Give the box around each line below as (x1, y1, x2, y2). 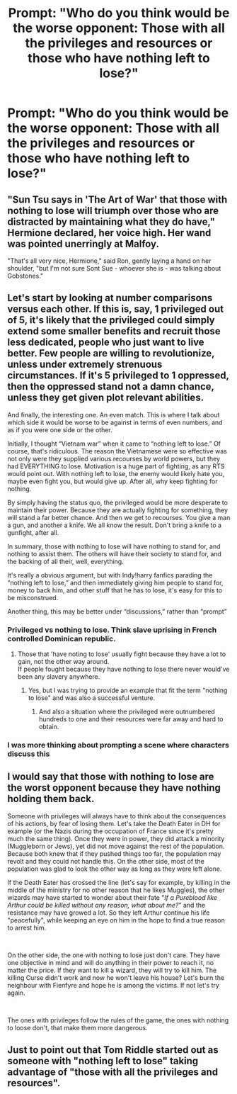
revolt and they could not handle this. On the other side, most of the (7, 857, 205, 865)
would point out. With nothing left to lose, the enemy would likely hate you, (7, 469, 225, 478)
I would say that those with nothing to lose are (7, 771, 214, 783)
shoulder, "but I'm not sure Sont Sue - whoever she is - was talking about (7, 264, 221, 272)
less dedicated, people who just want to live (7, 337, 204, 349)
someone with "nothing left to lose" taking (7, 1055, 199, 1067)
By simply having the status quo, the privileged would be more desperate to (7, 498, 229, 507)
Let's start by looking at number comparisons (7, 292, 213, 304)
